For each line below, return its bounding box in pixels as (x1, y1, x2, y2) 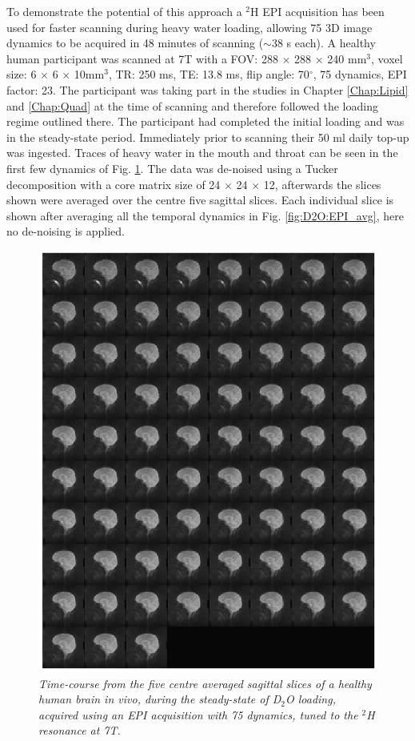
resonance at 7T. (38, 722, 121, 739)
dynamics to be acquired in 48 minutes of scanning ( (6, 34, 264, 51)
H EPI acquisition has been (249, 3, 385, 19)
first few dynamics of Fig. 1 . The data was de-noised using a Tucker (6, 159, 338, 176)
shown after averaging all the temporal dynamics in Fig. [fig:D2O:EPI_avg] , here (6, 207, 404, 224)
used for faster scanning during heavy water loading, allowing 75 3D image (6, 18, 373, 35)
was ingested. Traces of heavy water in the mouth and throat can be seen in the (6, 144, 398, 161)
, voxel (371, 50, 403, 66)
